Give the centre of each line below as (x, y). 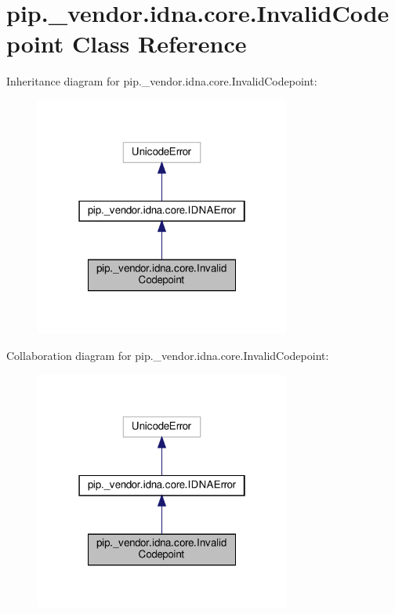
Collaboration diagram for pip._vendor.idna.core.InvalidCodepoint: (168, 355)
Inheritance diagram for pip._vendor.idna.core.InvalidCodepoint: (162, 81)
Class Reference (159, 44)
